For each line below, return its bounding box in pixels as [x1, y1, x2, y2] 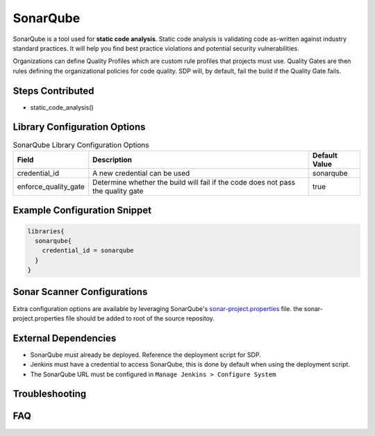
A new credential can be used [92, 168, 190, 178]
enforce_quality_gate [17, 181, 85, 191]
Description [92, 155, 132, 165]
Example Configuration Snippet [12, 205, 152, 217]
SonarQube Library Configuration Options [12, 140, 149, 149]
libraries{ [27, 227, 65, 235]
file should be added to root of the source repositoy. [65, 314, 215, 322]
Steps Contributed [12, 85, 94, 97]
